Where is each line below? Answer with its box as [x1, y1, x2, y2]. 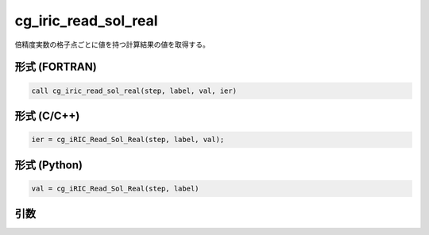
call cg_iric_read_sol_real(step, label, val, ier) [31, 86, 238, 95]
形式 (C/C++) [14, 109, 80, 122]
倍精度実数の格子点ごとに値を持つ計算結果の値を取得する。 [14, 40, 210, 49]
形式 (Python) [14, 158, 83, 171]
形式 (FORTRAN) [14, 60, 97, 74]
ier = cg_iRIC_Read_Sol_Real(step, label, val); [31, 135, 225, 144]
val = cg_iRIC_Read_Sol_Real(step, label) [31, 183, 199, 193]
